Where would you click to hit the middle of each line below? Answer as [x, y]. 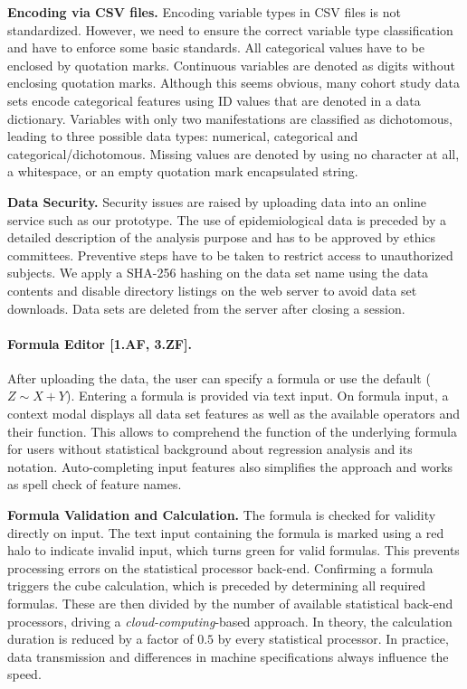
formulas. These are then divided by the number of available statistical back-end [230, 604]
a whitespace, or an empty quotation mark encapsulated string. [183, 171]
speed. [24, 674]
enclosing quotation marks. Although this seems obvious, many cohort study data [233, 83]
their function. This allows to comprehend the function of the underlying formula [232, 431]
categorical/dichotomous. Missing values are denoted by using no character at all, [233, 153]
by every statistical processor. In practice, [333, 639]
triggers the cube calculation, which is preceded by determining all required [217, 585]
